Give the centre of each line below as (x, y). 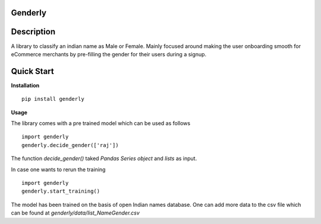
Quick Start (32, 71)
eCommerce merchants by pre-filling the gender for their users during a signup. (109, 54)
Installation (25, 85)
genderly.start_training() (61, 191)
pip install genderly (53, 99)
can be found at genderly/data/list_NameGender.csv (75, 213)
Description (33, 32)
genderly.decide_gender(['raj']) (70, 145)
